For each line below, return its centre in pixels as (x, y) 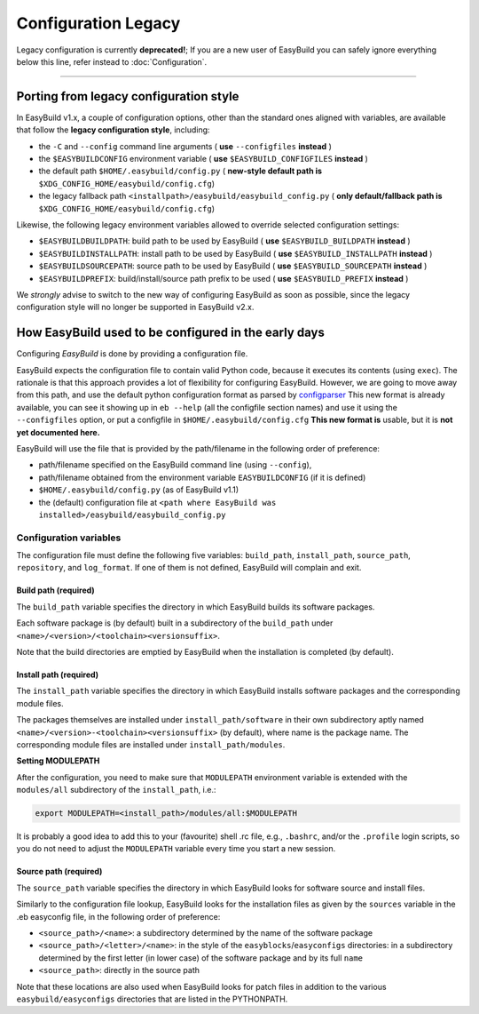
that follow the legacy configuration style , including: (113, 130)
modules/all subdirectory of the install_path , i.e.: (116, 790)
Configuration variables (69, 538)
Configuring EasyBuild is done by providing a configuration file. (132, 354)
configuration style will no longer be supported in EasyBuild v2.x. (135, 307)
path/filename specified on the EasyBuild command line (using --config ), (175, 465)
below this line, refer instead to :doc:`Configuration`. (112, 61)
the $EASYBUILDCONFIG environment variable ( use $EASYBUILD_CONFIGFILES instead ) (203, 159)
